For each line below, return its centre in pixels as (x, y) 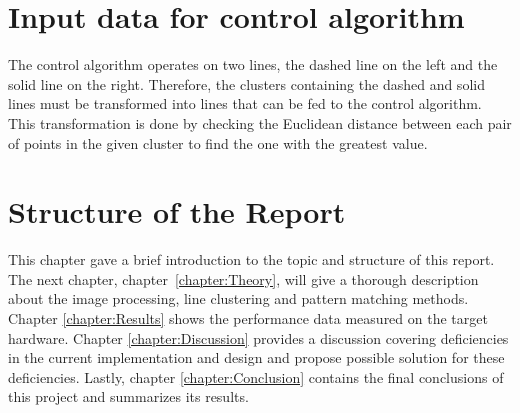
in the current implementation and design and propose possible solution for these (256, 357)
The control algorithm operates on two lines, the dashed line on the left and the (253, 64)
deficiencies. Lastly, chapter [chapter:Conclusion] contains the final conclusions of (256, 376)
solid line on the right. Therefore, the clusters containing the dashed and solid (246, 83)
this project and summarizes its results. (128, 396)
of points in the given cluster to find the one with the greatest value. (218, 142)
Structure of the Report (177, 211)
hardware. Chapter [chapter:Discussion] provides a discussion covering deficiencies (258, 337)
